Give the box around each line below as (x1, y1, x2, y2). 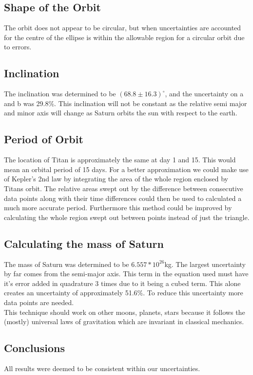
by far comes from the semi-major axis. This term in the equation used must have (4, 268, 249, 279)
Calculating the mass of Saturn (4, 236, 164, 251)
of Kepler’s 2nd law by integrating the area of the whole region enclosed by (4, 174, 228, 184)
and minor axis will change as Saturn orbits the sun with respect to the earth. (4, 108, 237, 118)
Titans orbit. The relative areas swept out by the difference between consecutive (4, 183, 243, 193)
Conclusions (4, 340, 65, 355)
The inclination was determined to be (4, 88, 116, 99)
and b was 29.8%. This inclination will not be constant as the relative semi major (4, 98, 247, 108)
